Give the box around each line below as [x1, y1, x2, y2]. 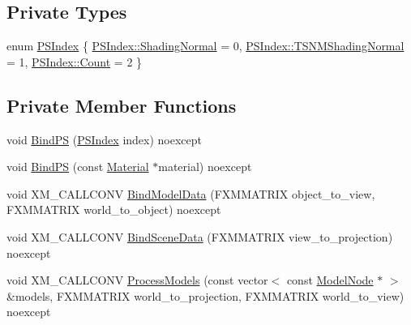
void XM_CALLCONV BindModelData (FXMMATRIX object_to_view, [6, 185, 375, 202]
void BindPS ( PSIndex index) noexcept [6, 130, 203, 148]
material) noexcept [158, 158, 252, 175]
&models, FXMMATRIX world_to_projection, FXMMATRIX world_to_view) [6, 287, 405, 304]
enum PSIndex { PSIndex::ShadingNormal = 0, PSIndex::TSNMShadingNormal [6, 37, 405, 54]
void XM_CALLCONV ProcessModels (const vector [6, 272, 268, 289]
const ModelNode [286, 272, 374, 289]
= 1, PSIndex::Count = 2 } [6, 53, 143, 70]
